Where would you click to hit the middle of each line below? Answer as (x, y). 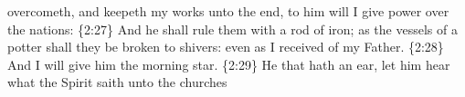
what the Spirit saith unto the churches (117, 82)
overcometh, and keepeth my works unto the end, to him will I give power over (228, 11)
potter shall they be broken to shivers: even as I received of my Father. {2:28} (226, 47)
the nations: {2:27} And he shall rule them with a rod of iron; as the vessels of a (232, 29)
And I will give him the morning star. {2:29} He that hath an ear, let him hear (229, 64)
